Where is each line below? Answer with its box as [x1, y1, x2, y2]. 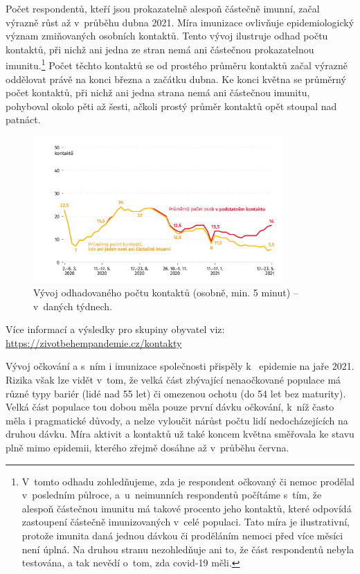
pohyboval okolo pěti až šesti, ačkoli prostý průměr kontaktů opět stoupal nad [6, 98, 337, 113]
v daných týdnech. [33, 298, 112, 313]
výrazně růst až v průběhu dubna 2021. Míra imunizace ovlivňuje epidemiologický [6, 15, 354, 29]
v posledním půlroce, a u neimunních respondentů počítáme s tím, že [21, 487, 322, 502]
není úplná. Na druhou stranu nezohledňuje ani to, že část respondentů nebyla [21, 541, 354, 556]
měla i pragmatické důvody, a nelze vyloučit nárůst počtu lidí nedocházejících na [6, 413, 348, 427]
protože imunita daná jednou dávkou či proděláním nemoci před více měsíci [21, 528, 343, 543]
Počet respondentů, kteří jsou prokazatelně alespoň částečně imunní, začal [6, 1, 320, 15]
